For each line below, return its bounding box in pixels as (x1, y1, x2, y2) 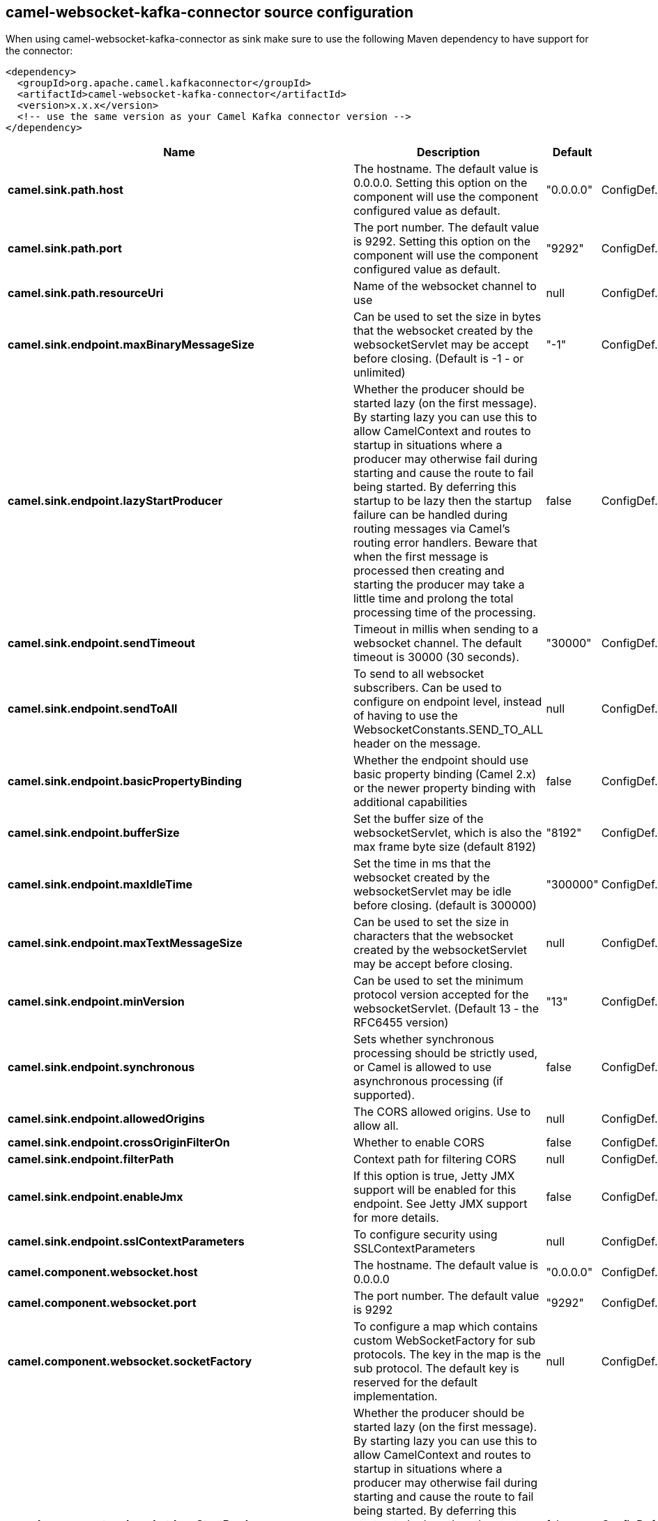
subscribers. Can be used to (353, 681, 502, 695)
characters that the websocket (353, 929, 514, 944)
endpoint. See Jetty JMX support (353, 1197, 528, 1211)
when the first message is (353, 550, 489, 564)
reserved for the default (353, 1375, 478, 1390)
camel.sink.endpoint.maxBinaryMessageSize (8, 338, 254, 352)
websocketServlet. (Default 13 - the (353, 1001, 539, 1016)
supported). (353, 1088, 415, 1103)
